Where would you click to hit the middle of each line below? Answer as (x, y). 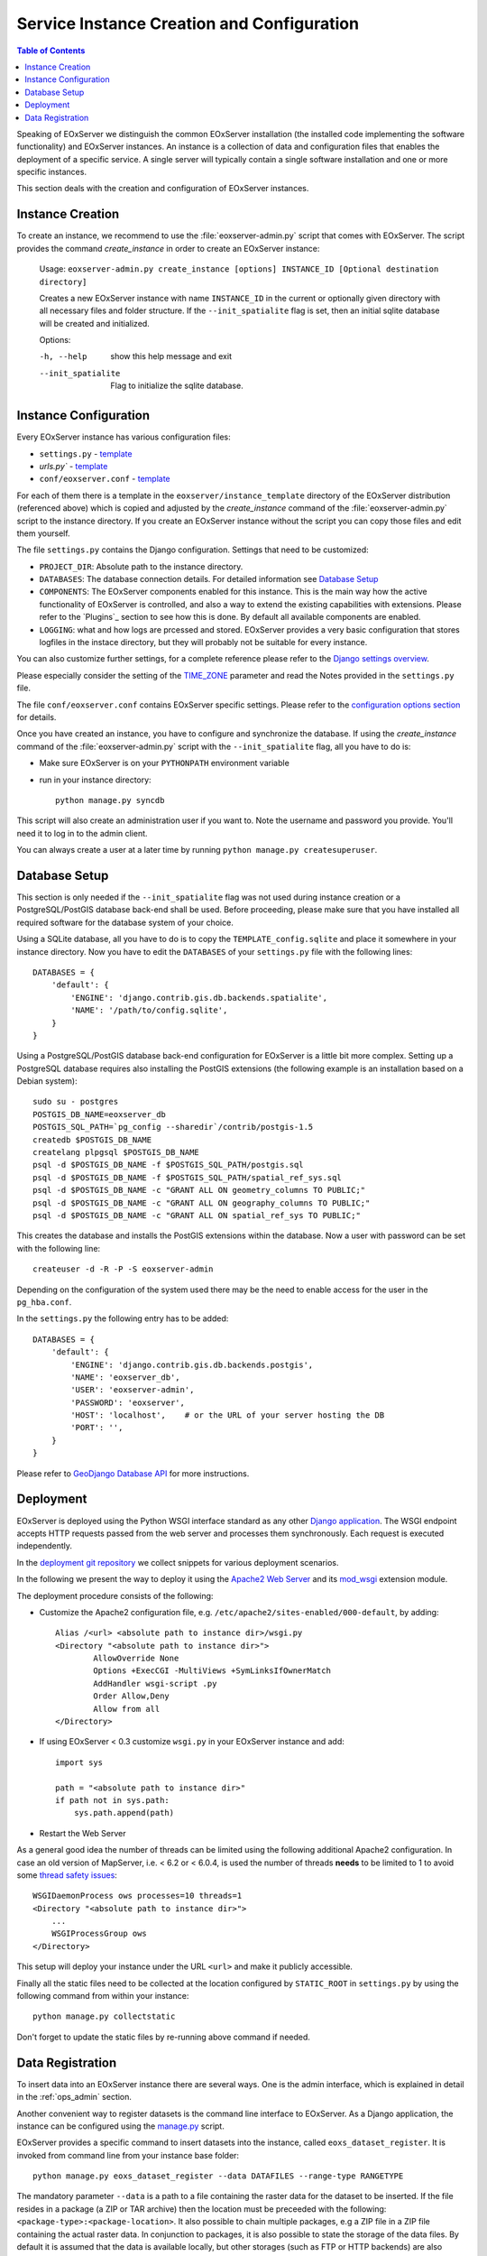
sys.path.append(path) (124, 1813)
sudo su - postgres (76, 1102)
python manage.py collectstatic (104, 2016)
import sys (79, 1762)
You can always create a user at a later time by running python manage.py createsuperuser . (197, 850)
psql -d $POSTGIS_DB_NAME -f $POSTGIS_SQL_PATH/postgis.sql (168, 1165)
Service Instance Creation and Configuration (188, 23)
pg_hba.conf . (44, 1302)
